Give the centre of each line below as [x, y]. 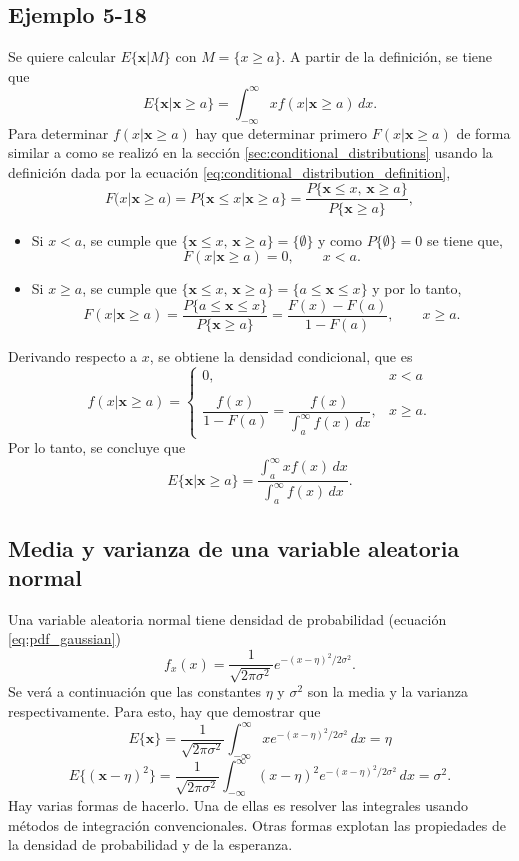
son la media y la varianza [388, 691]
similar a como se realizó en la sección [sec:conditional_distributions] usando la [250, 152]
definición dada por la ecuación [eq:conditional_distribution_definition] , [229, 171]
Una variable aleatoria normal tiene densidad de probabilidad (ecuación [227, 618]
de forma [483, 132]
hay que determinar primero [281, 132]
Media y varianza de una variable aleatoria [234, 547]
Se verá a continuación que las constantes [135, 691]
